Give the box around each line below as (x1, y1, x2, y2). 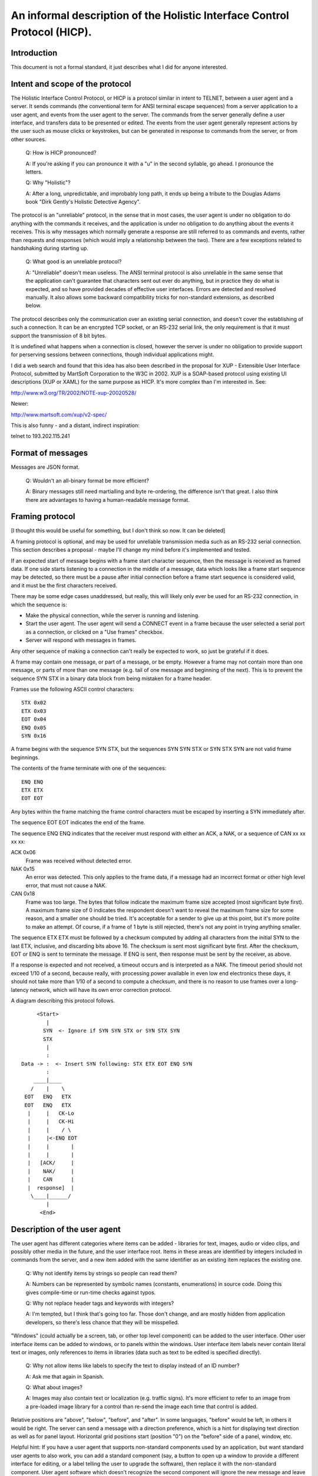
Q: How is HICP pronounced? (25, 149, 97, 156)
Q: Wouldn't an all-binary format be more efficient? (25, 477, 150, 484)
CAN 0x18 (11, 890, 35, 897)
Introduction (11, 48, 58, 58)
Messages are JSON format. (11, 463, 80, 471)
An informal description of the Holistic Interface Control (11, 9, 290, 22)
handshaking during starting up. (11, 245, 88, 252)
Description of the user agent (11, 1224, 121, 1234)
